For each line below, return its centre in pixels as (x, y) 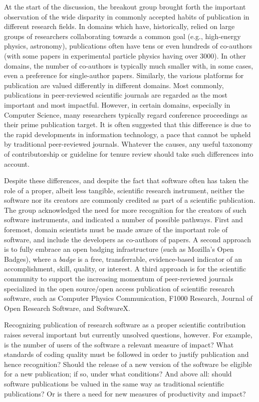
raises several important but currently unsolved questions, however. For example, (128, 334)
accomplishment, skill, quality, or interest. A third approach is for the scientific (125, 269)
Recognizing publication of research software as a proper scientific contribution (125, 325)
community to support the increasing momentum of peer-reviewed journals (119, 279)
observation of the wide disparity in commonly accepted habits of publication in (127, 16)
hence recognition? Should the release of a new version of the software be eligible (128, 364)
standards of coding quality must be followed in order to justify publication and (126, 354)
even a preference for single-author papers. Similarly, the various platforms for (124, 75)
